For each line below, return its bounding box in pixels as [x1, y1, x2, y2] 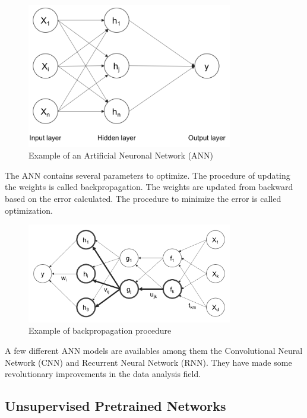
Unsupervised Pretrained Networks [5, 397, 226, 415]
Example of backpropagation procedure [29, 324, 172, 337]
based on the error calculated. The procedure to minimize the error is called [5, 192, 281, 204]
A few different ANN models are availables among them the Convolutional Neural [5, 344, 303, 356]
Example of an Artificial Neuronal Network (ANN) [29, 149, 214, 161]
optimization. [5, 204, 53, 216]
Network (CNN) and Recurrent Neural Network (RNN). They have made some [5, 356, 292, 368]
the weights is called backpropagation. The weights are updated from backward [5, 180, 293, 193]
